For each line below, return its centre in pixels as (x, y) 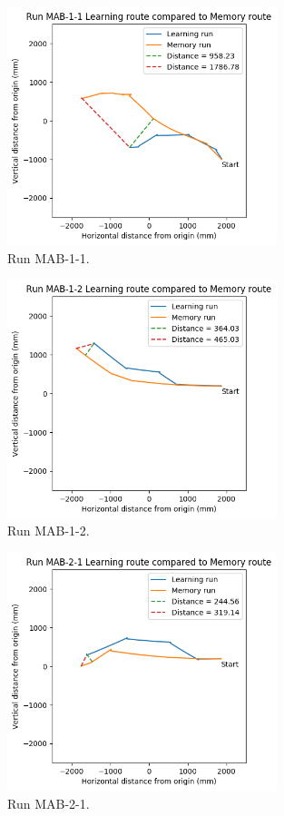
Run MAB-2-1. (49, 803)
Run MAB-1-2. (49, 531)
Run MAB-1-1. (49, 257)
